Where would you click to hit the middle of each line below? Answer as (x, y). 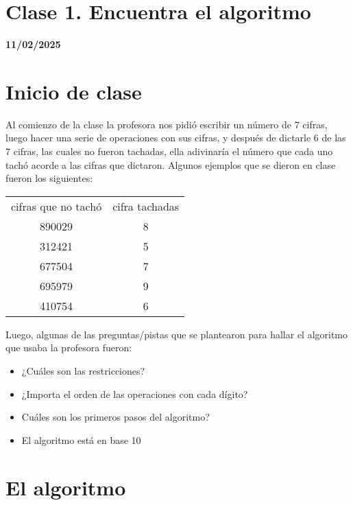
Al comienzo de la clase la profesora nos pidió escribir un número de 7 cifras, (167, 124)
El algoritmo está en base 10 (81, 439)
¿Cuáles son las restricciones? (83, 371)
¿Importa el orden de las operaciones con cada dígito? (135, 394)
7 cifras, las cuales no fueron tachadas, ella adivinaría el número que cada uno (169, 151)
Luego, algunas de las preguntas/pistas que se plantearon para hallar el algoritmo (177, 334)
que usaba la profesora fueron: (69, 348)
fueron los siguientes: (49, 178)
